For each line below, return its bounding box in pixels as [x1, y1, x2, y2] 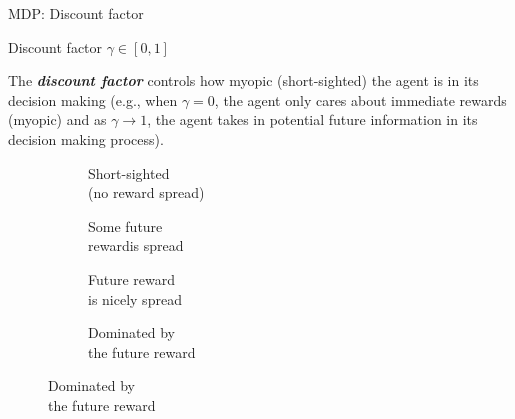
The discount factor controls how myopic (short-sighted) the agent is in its [8, 70, 479, 91]
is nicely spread [88, 288, 182, 309]
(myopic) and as [8, 109, 107, 130]
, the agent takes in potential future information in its [147, 109, 478, 130]
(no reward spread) [88, 182, 205, 203]
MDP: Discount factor [8, 3, 144, 23]
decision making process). [8, 128, 164, 149]
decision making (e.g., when [8, 89, 178, 110]
